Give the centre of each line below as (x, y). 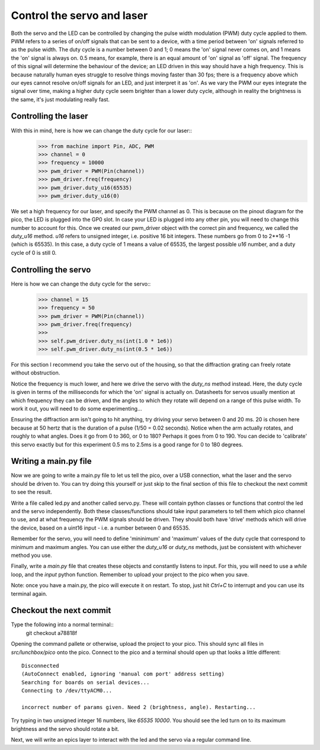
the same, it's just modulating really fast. (60, 99)
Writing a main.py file (51, 461)
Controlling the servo (51, 270)
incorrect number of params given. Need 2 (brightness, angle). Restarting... (139, 707)
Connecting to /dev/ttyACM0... (67, 691)
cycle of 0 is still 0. (34, 252)
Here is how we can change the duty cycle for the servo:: (81, 284)
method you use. (32, 555)
